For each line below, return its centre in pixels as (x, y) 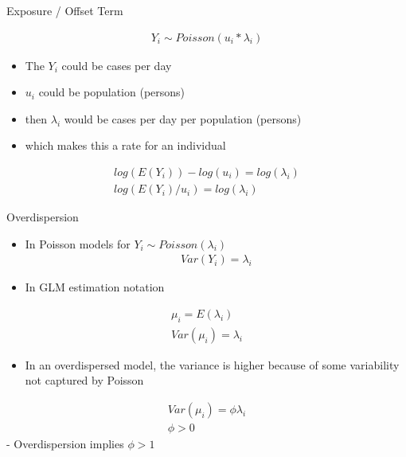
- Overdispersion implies (65, 443)
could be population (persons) (112, 92)
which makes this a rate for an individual (125, 145)
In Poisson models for (78, 243)
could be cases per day (117, 65)
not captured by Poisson (84, 380)
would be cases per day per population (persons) (183, 118)
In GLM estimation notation (95, 287)
